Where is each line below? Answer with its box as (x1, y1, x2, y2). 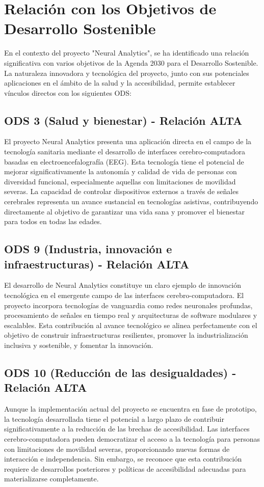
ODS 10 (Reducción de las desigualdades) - (4, 364, 236, 380)
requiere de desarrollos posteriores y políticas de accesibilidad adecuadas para (4, 463, 246, 474)
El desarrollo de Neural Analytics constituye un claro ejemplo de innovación (4, 280, 241, 290)
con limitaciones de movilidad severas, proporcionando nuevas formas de (4, 443, 230, 454)
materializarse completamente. (4, 473, 99, 484)
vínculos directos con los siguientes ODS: (4, 87, 131, 98)
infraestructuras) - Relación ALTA (4, 256, 190, 272)
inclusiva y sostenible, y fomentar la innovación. (4, 339, 153, 350)
